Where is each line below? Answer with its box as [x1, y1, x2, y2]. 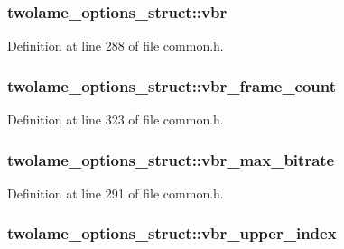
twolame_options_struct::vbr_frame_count [7, 74, 337, 97]
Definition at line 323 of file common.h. [7, 110, 224, 129]
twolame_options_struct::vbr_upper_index [7, 222, 337, 244]
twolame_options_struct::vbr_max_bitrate [7, 148, 335, 171]
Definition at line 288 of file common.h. [7, 36, 224, 55]
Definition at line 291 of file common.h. [7, 183, 224, 202]
